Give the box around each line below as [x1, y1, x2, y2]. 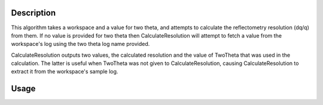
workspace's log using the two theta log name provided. [11, 41, 150, 48]
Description [11, 8, 56, 18]
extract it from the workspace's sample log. [11, 68, 118, 75]
